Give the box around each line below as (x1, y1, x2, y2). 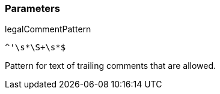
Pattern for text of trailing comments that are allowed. (5, 60, 216, 71)
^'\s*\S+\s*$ (5, 43, 66, 53)
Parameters (5, 2, 60, 14)
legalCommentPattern (5, 24, 91, 35)
